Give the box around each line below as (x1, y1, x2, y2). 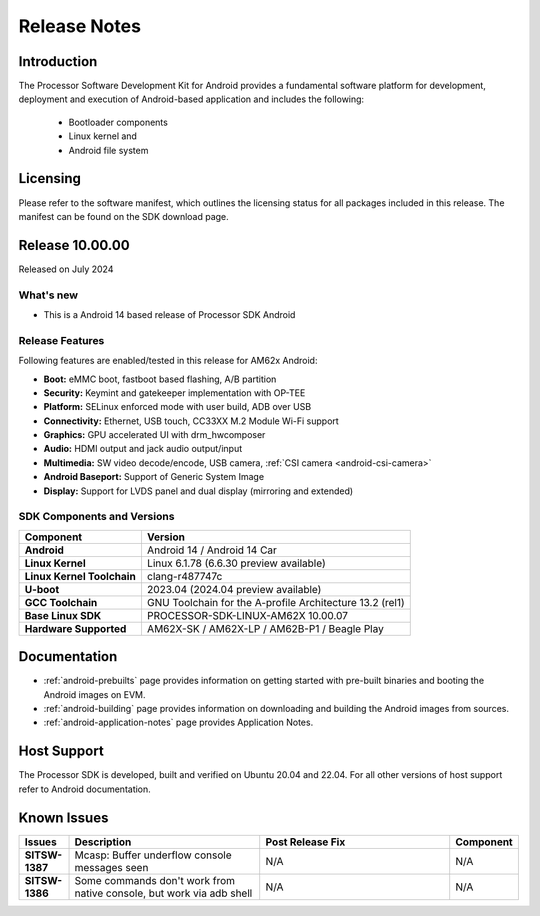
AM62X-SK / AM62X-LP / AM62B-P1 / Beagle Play (146, 621, 384, 635)
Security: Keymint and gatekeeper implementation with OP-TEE (43, 386, 306, 399)
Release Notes (18, 15, 142, 37)
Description (74, 835, 132, 849)
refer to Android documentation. (18, 783, 152, 795)
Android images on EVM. (43, 688, 146, 700)
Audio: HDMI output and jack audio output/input (43, 443, 243, 455)
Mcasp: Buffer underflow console (74, 848, 232, 862)
